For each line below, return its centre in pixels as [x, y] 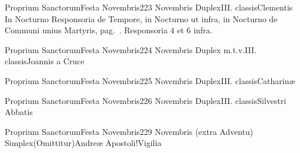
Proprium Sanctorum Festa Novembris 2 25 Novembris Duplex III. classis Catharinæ [150, 80]
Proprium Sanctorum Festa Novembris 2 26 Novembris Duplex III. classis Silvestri [146, 100]
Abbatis [19, 112]
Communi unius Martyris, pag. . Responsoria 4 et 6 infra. [109, 30]
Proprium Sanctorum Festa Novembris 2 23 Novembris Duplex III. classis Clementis [149, 7]
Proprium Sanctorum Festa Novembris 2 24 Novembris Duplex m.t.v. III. [131, 49]
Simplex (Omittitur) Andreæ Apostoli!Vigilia [83, 143]
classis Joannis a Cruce [45, 61]
